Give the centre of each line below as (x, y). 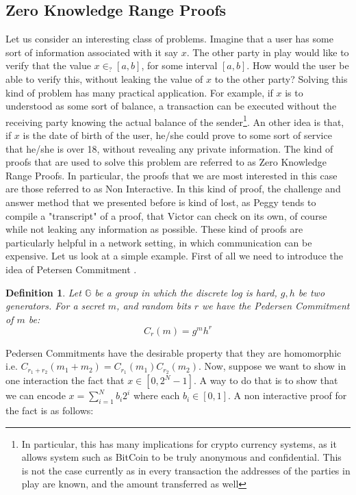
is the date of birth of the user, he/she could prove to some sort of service (177, 135)
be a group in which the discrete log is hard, (186, 292)
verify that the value (48, 65)
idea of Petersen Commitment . (71, 269)
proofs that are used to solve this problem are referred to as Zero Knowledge (166, 162)
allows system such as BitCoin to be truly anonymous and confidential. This (181, 457)
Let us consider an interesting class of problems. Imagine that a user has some (169, 39)
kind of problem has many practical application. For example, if (139, 92)
